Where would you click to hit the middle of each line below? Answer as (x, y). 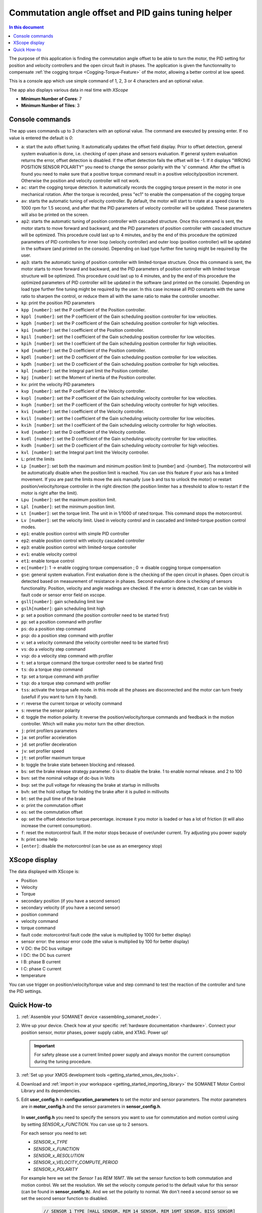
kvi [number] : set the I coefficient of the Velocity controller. (83, 411)
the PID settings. (25, 991)
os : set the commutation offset (52, 812)
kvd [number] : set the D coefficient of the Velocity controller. (84, 432)
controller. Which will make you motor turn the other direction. (83, 724)
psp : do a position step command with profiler (67, 636)
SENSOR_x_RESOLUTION (59, 1156)
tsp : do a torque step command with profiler (66, 683)
